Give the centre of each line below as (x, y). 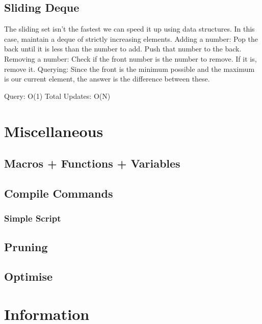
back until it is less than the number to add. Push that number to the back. (123, 49)
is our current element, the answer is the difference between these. (107, 79)
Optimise (29, 276)
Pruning (26, 246)
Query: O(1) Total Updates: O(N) (57, 96)
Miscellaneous (54, 131)
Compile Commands (59, 193)
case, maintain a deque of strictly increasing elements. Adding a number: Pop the (131, 38)
